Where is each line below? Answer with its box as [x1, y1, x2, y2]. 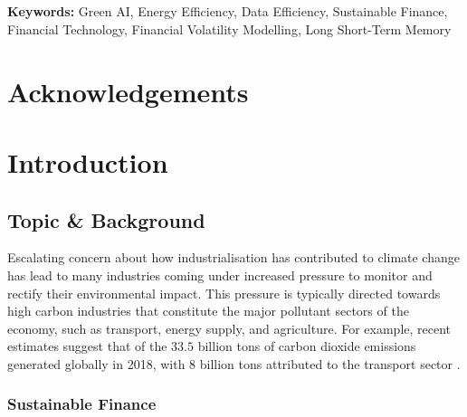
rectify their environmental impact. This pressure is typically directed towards [7, 283, 441, 302]
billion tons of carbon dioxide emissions [197, 336, 416, 355]
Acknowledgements [7, 72, 249, 109]
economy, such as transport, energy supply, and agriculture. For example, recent [7, 318, 452, 337]
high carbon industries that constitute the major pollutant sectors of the [7, 301, 409, 320]
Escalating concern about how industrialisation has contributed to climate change [7, 248, 460, 267]
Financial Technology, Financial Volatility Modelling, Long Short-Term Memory [7, 19, 452, 38]
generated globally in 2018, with [7, 354, 186, 373]
